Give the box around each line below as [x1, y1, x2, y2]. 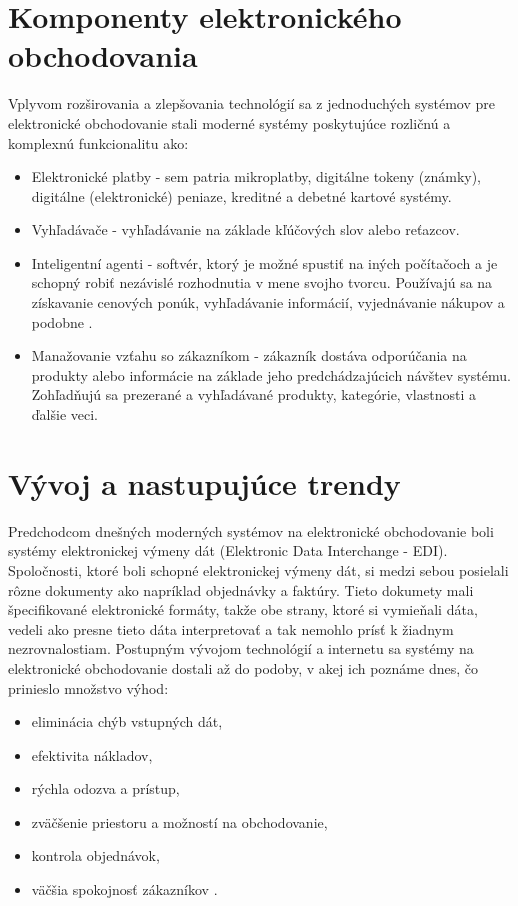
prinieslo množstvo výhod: [8, 677, 169, 698]
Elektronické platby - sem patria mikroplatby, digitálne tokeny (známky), [31, 166, 481, 187]
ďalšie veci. [31, 404, 98, 425]
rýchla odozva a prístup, [31, 778, 180, 799]
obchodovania [8, 35, 198, 76]
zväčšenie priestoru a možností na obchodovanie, [31, 811, 328, 832]
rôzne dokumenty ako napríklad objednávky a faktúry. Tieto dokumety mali [8, 579, 474, 600]
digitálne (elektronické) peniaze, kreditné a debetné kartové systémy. [31, 185, 452, 206]
